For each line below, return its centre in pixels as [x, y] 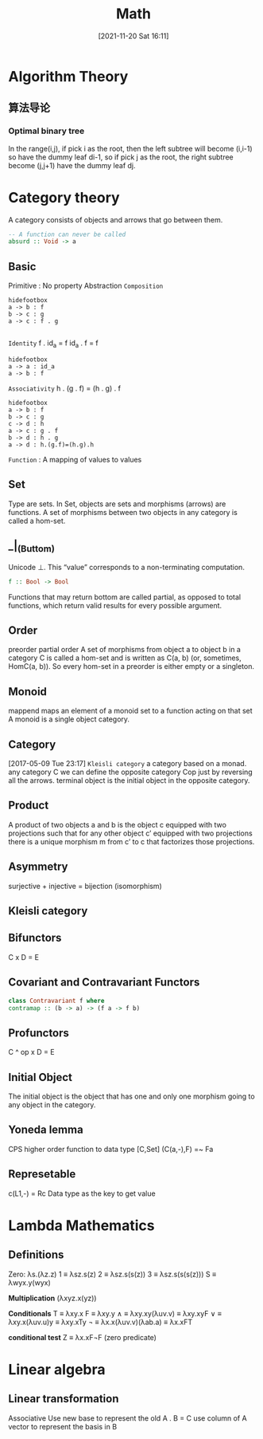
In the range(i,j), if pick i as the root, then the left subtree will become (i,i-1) [130, 148]
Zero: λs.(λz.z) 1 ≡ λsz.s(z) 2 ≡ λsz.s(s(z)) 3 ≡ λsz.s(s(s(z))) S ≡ [112, 1274]
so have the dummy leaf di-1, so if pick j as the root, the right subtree [121, 157]
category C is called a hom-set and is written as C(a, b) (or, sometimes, [125, 658]
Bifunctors [35, 938]
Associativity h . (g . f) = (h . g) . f [65, 388]
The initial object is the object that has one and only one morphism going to [132, 1096]
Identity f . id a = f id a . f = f [54, 344]
